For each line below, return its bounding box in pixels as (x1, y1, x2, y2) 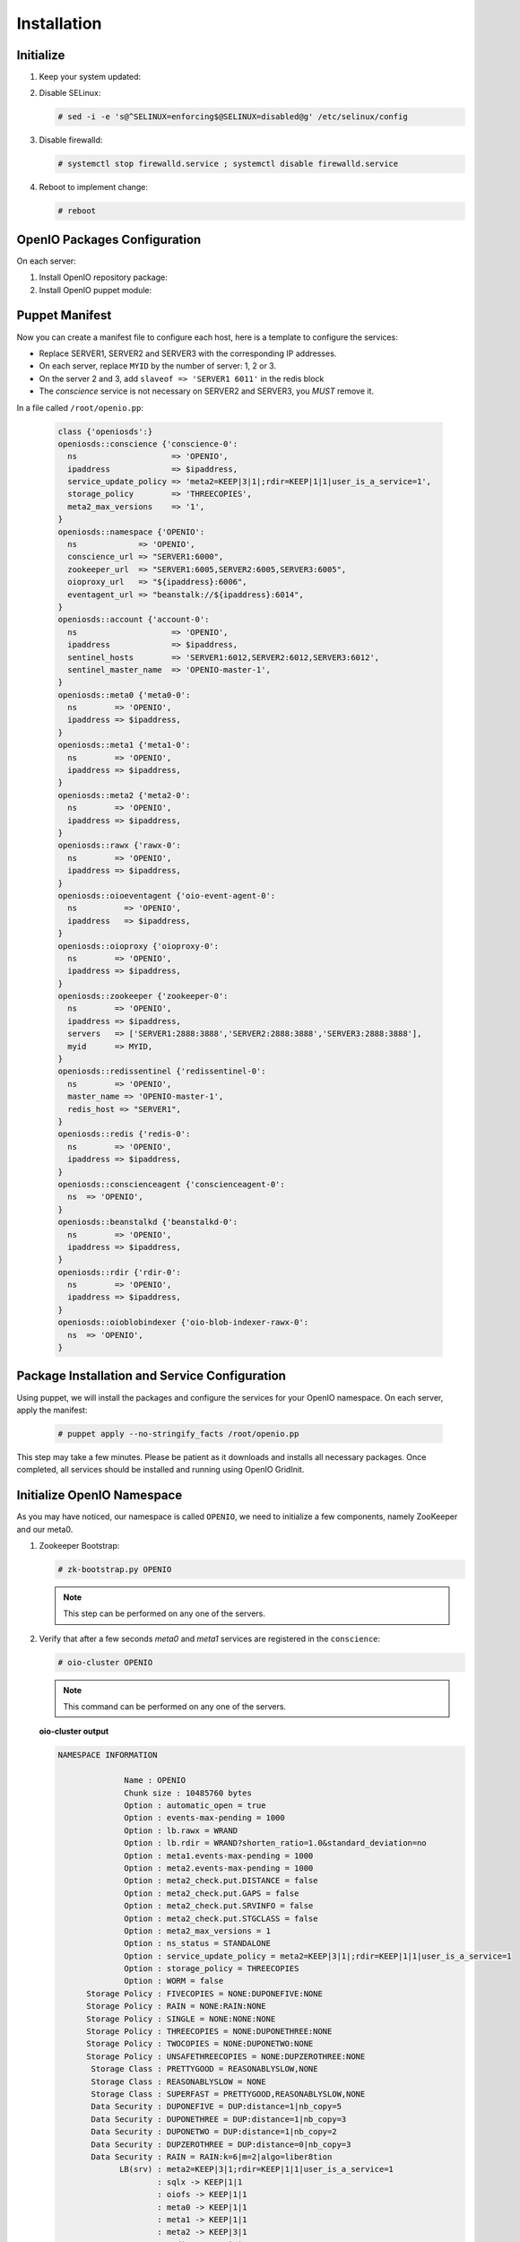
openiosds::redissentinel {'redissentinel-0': (57, 1066, 266, 1076)
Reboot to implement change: (39, 182, 148, 193)
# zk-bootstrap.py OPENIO (57, 1564, 172, 1574)
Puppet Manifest (16, 308, 112, 323)
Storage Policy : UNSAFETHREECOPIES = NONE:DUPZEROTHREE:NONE (86, 2051, 366, 2062)
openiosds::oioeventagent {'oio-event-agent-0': (57, 891, 276, 900)
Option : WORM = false (124, 1976, 224, 1986)
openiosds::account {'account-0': (57, 614, 210, 625)
